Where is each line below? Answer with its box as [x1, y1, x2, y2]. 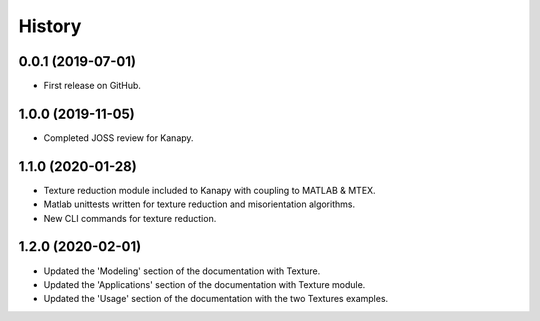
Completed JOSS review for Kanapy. [43, 131, 194, 144]
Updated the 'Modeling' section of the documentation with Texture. [43, 265, 321, 277]
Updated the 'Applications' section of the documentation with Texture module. [43, 278, 366, 290]
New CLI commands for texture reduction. [43, 212, 217, 224]
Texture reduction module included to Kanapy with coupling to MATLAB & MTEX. [43, 184, 376, 196]
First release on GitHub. [43, 80, 142, 92]
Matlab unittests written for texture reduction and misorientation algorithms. [43, 198, 355, 210]
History [18, 15, 82, 37]
